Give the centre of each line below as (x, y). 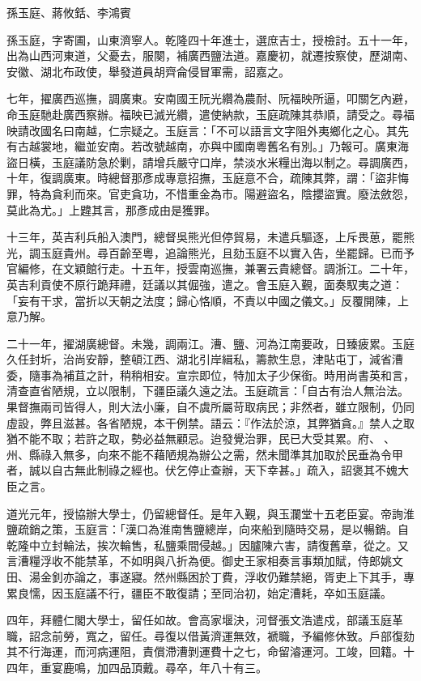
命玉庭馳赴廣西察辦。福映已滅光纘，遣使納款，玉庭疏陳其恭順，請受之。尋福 (210, 114)
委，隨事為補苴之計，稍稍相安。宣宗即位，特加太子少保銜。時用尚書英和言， (210, 375)
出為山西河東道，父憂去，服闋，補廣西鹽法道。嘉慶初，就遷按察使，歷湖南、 (210, 55)
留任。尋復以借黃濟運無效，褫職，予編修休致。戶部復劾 (267, 635)
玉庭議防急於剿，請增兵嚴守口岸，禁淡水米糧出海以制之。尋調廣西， (233, 162)
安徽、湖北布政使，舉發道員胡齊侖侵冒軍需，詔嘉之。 (148, 71)
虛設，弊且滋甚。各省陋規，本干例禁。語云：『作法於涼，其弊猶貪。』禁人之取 (210, 422)
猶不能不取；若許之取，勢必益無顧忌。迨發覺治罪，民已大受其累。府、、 (201, 438)
